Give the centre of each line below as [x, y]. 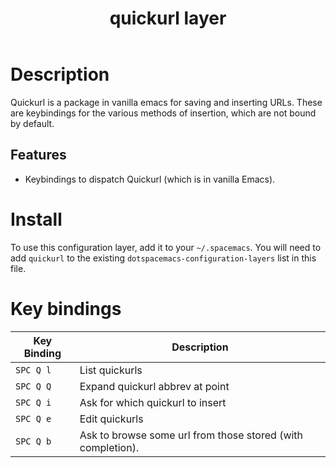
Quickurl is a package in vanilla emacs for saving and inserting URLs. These [166, 102]
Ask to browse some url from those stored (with [191, 435]
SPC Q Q [33, 386]
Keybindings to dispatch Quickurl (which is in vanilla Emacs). [150, 179]
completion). [109, 447]
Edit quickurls [111, 419]
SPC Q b [33, 441]
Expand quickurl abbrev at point [154, 386]
